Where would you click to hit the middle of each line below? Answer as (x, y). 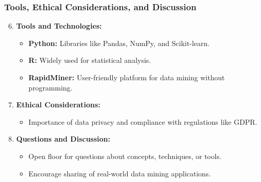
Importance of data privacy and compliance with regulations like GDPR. (143, 121)
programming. (51, 87)
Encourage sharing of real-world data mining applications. (119, 173)
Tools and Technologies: (59, 26)
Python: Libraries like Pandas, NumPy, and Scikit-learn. (119, 43)
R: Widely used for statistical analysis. (90, 60)
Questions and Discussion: (63, 139)
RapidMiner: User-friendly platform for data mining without (127, 77)
